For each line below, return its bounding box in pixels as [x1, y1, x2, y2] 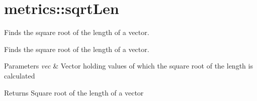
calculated [4, 70, 35, 80]
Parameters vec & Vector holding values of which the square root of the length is [4, 60, 253, 71]
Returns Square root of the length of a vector [4, 87, 144, 97]
